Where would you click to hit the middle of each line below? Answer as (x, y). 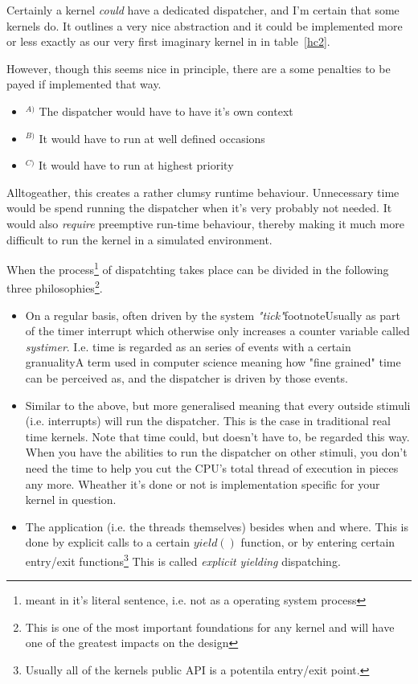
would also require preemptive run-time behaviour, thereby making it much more (205, 223)
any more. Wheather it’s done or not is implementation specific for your (203, 483)
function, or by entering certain (318, 542)
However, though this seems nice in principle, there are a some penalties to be (199, 68)
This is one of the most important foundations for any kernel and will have (210, 627)
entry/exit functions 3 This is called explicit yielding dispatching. (183, 559)
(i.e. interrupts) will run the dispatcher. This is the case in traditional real (208, 421)
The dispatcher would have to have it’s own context (166, 111)
